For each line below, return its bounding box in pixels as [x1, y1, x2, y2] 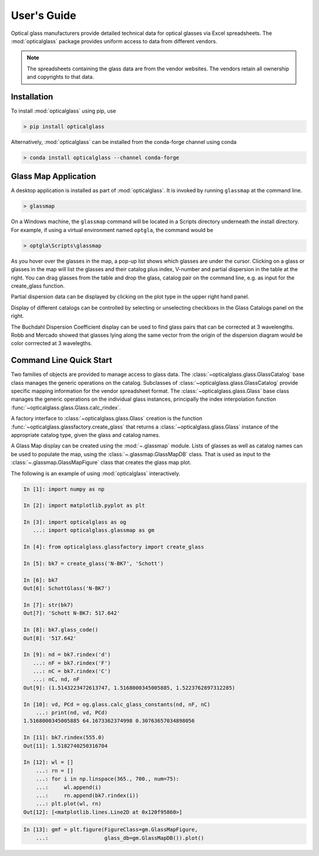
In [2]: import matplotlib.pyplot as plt [23, 502, 145, 509]
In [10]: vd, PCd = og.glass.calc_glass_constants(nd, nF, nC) [23, 701, 211, 707]
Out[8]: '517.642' [23, 635, 77, 642]
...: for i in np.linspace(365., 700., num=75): [35, 775, 180, 783]
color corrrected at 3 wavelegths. [11, 340, 93, 347]
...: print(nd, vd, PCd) [35, 709, 108, 716]
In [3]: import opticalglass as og [23, 519, 126, 526]
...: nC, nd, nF [32, 676, 80, 683]
